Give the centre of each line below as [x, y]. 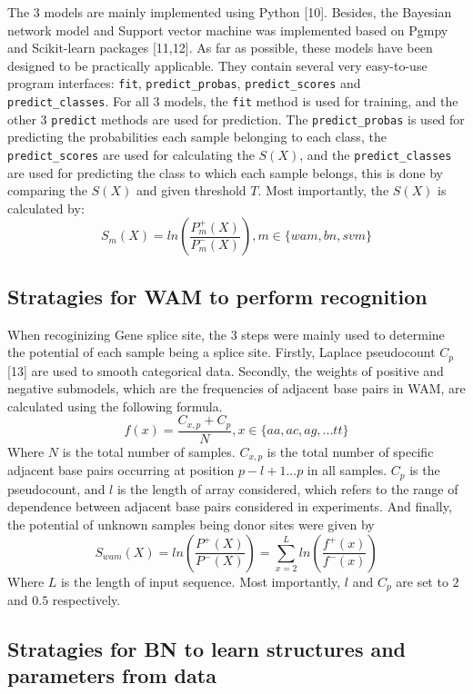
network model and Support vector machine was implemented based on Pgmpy [228, 30]
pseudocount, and [56, 488]
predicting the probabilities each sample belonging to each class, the [197, 137]
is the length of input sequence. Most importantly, [201, 581]
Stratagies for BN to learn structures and [207, 649]
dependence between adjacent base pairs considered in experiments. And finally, [230, 506]
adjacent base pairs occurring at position [121, 470]
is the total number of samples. [149, 451]
